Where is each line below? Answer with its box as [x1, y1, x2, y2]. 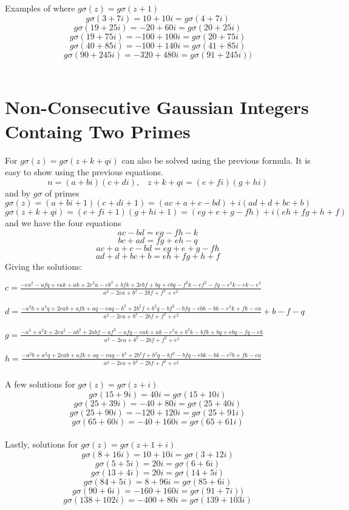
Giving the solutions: [5, 260, 83, 272]
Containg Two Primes [5, 118, 191, 143]
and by [5, 186, 31, 199]
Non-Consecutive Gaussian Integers [5, 95, 309, 119]
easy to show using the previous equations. [5, 166, 163, 178]
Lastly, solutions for [5, 438, 78, 451]
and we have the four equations [5, 216, 121, 229]
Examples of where [5, 2, 75, 14]
